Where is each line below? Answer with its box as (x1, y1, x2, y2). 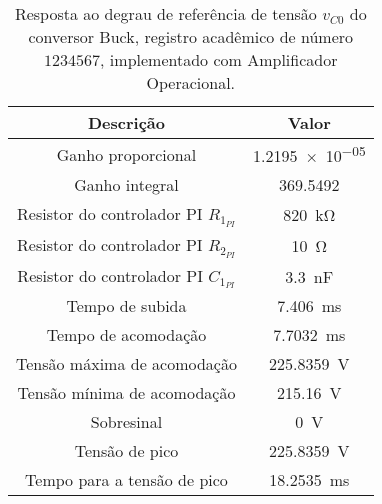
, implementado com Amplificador (100, 48, 338, 71)
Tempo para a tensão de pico (25, 468, 228, 492)
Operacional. (146, 71, 236, 94)
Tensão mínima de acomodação (17, 381, 236, 405)
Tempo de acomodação (46, 323, 207, 347)
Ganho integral (74, 173, 179, 197)
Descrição (87, 111, 165, 134)
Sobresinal (90, 410, 163, 434)
